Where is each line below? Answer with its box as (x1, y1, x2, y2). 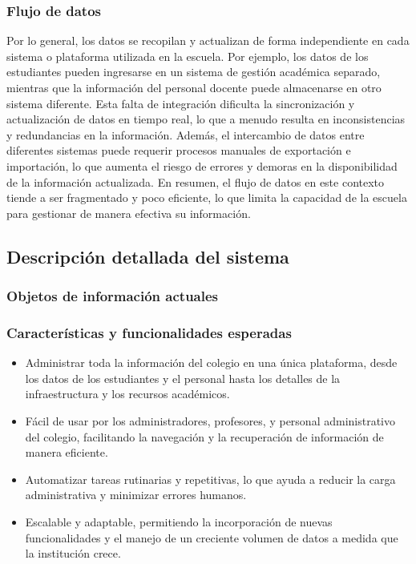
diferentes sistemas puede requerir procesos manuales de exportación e (6, 142, 351, 159)
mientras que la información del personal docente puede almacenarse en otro (6, 79, 382, 95)
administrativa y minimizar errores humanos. (25, 486, 247, 503)
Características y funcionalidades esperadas (6, 322, 292, 342)
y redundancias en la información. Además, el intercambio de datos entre (6, 126, 365, 143)
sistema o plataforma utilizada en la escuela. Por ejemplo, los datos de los (6, 47, 369, 64)
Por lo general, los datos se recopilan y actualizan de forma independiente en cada (6, 32, 410, 49)
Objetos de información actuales (6, 286, 219, 306)
